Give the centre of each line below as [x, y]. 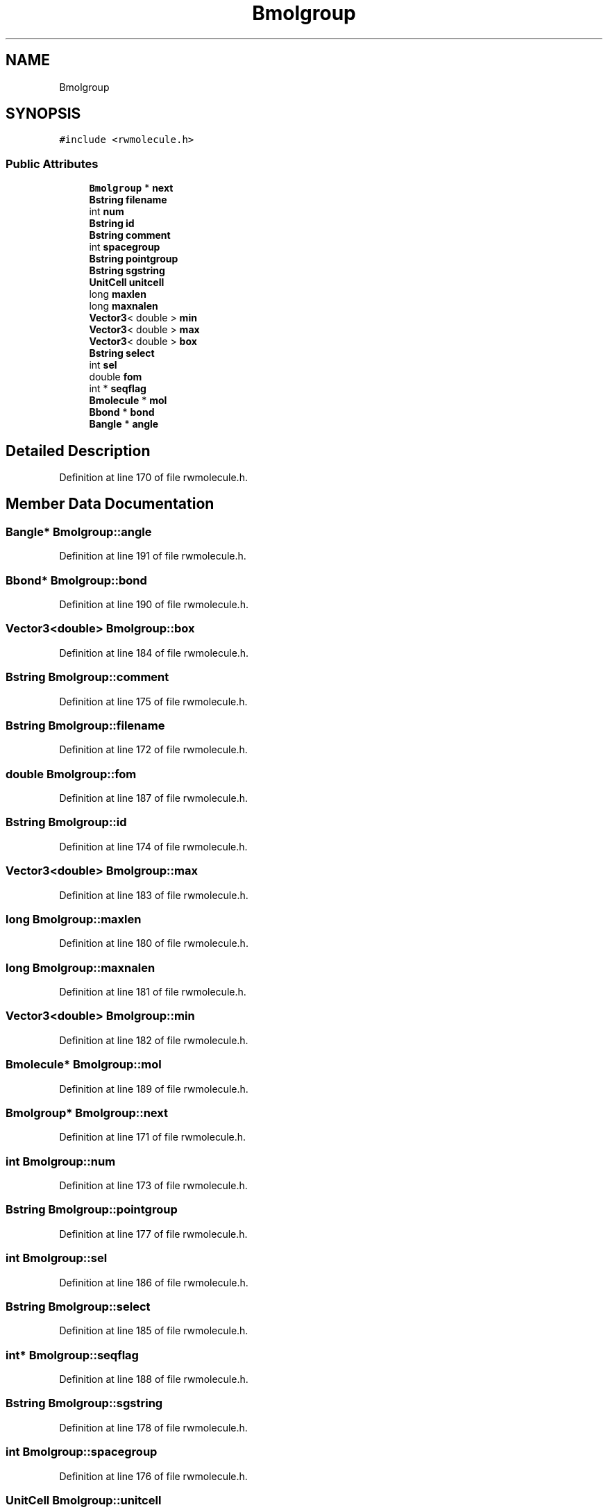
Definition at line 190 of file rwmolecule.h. [154, 604]
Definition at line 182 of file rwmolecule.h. [154, 1040]
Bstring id [112, 224]
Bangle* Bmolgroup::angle [79, 531]
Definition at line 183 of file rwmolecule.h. [154, 895]
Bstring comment [130, 235]
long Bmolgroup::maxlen [74, 919]
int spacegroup [125, 247]
